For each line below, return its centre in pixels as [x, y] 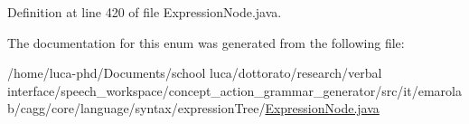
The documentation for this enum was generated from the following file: [206, 42]
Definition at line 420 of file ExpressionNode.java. [145, 12]
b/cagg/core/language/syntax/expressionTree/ [136, 108]
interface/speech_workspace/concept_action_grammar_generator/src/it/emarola [234, 90]
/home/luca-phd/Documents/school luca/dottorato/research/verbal [195, 73]
